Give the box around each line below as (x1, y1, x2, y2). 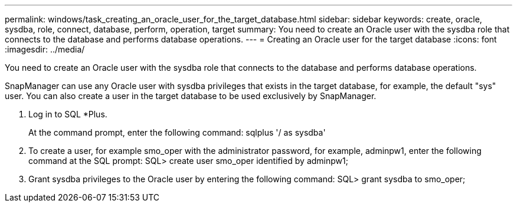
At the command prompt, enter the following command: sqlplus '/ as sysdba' (28, 127, 326, 137)
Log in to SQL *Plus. (28, 109, 107, 119)
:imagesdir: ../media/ (5, 44, 85, 54)
